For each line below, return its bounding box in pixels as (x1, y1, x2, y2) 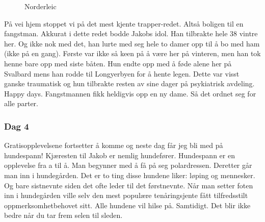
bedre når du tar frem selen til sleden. (4, 210, 123, 220)
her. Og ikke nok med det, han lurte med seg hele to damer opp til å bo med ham (4, 38, 260, 48)
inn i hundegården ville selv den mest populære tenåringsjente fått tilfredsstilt (4, 190, 248, 201)
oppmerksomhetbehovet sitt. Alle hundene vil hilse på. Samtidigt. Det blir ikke (4, 200, 251, 210)
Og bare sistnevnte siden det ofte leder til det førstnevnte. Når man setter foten (4, 180, 253, 190)
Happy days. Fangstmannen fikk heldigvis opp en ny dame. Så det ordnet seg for (4, 88, 256, 98)
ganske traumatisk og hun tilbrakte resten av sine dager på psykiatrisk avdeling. (4, 78, 255, 89)
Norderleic (24, 1, 57, 11)
